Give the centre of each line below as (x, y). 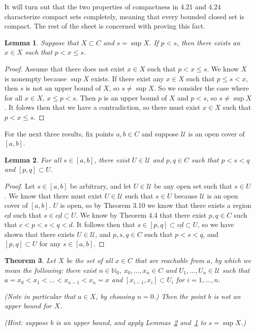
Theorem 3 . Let (30, 260)
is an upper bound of (135, 97)
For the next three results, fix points (59, 133)
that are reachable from (170, 260)
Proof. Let (20, 185)
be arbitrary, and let (101, 185)
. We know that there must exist (53, 195)
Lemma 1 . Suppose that (42, 42)
